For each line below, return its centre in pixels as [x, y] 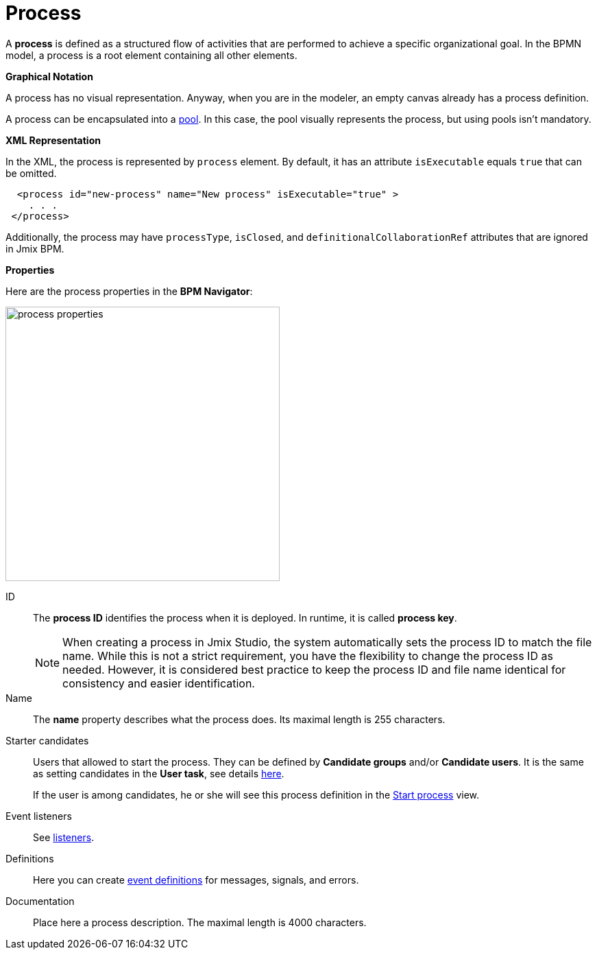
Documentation [40, 901]
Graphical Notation [49, 76]
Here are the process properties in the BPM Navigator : [129, 291]
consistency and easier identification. [159, 683]
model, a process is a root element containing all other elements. [151, 55]
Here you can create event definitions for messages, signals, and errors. [196, 880]
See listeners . [64, 837]
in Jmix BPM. [35, 248]
